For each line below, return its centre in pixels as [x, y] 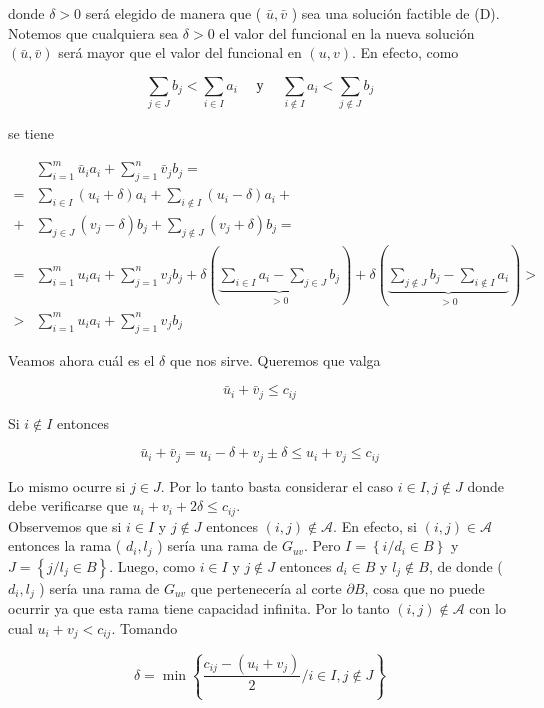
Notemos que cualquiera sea [93, 32]
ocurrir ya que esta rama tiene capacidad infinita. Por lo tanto [199, 608]
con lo [487, 608]
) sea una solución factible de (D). [395, 13]
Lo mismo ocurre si [67, 485]
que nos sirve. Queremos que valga [275, 359]
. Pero [322, 545]
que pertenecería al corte [266, 587]
